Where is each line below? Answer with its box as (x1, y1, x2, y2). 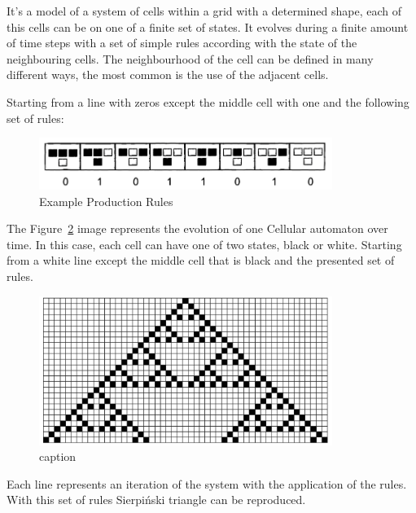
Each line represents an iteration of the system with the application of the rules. (7, 475, 407, 492)
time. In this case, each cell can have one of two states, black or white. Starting (7, 235, 402, 252)
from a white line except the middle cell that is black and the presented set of (7, 252, 395, 269)
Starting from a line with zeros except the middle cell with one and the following (7, 93, 409, 110)
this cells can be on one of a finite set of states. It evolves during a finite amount (7, 18, 409, 35)
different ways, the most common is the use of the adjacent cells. (7, 66, 329, 83)
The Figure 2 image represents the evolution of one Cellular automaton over (7, 220, 388, 237)
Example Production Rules (39, 192, 173, 209)
